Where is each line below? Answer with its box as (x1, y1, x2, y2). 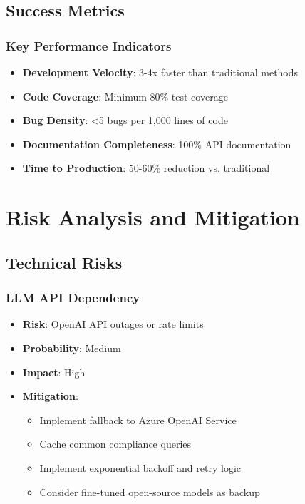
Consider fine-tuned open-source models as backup (39, 484, 260, 499)
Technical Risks (6, 251, 123, 273)
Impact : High (22, 364, 86, 379)
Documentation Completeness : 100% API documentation (22, 136, 291, 151)
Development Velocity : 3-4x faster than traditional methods (22, 65, 299, 79)
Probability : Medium (22, 340, 121, 355)
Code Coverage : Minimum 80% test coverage (22, 88, 228, 103)
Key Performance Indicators (6, 36, 172, 54)
